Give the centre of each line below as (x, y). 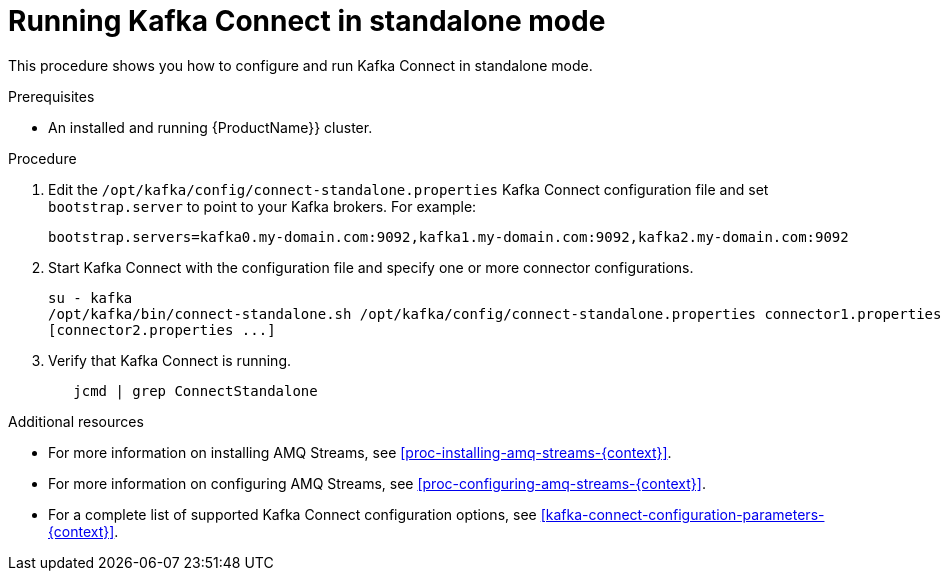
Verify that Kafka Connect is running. (169, 360)
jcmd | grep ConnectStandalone (195, 390)
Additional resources (76, 421)
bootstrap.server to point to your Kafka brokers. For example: (262, 206)
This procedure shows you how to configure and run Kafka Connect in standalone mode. (300, 65)
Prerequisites (51, 96)
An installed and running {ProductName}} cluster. (210, 127)
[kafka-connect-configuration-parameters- (682, 514)
